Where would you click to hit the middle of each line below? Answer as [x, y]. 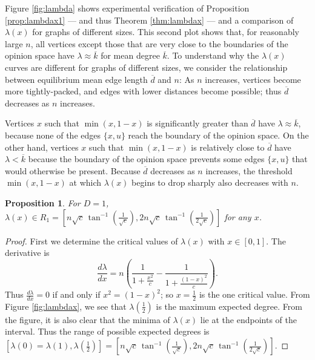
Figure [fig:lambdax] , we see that [66, 306]
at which [85, 182]
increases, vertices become [253, 79]
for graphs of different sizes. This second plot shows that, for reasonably [166, 32]
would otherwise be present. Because [73, 170]
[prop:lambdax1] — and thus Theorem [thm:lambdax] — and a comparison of [149, 20]
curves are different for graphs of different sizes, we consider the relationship [146, 67]
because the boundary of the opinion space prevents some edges [146, 159]
